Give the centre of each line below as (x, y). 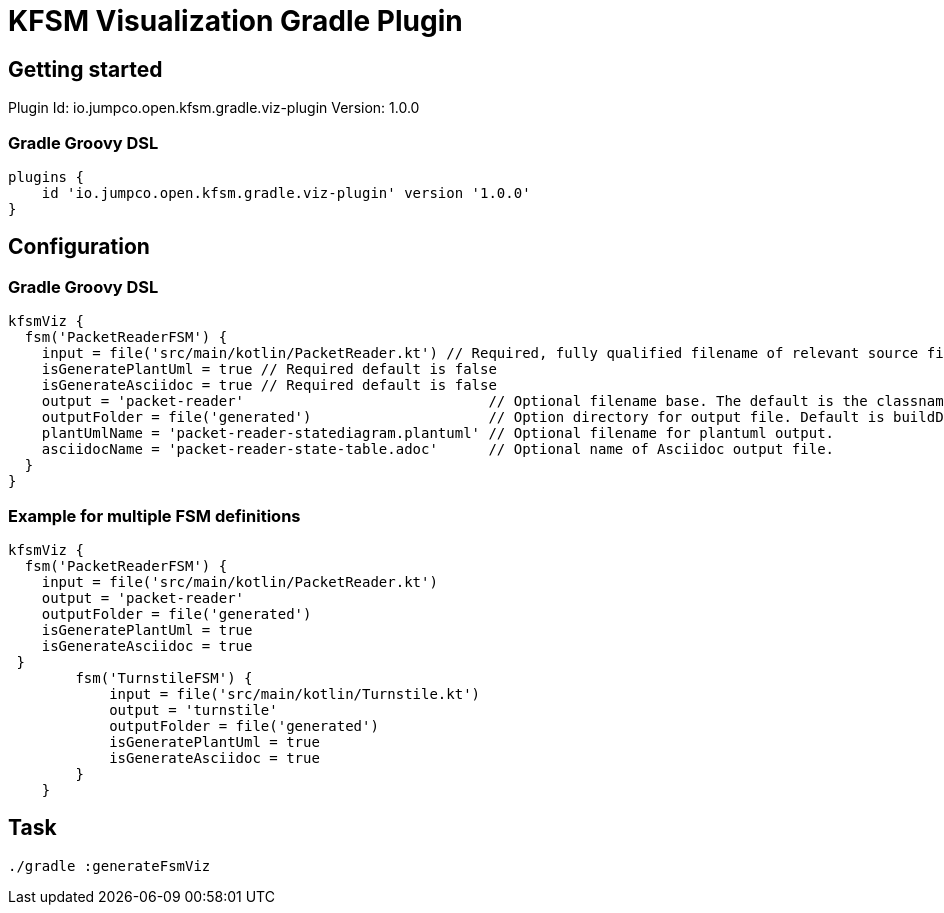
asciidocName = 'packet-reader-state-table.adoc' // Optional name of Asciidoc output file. (438, 449)
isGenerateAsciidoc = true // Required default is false (269, 385)
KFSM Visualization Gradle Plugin (235, 21)
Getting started (85, 69)
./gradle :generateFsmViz (109, 865)
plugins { (46, 176)
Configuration (79, 247)
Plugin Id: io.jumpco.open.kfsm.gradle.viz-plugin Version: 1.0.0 (214, 108)
